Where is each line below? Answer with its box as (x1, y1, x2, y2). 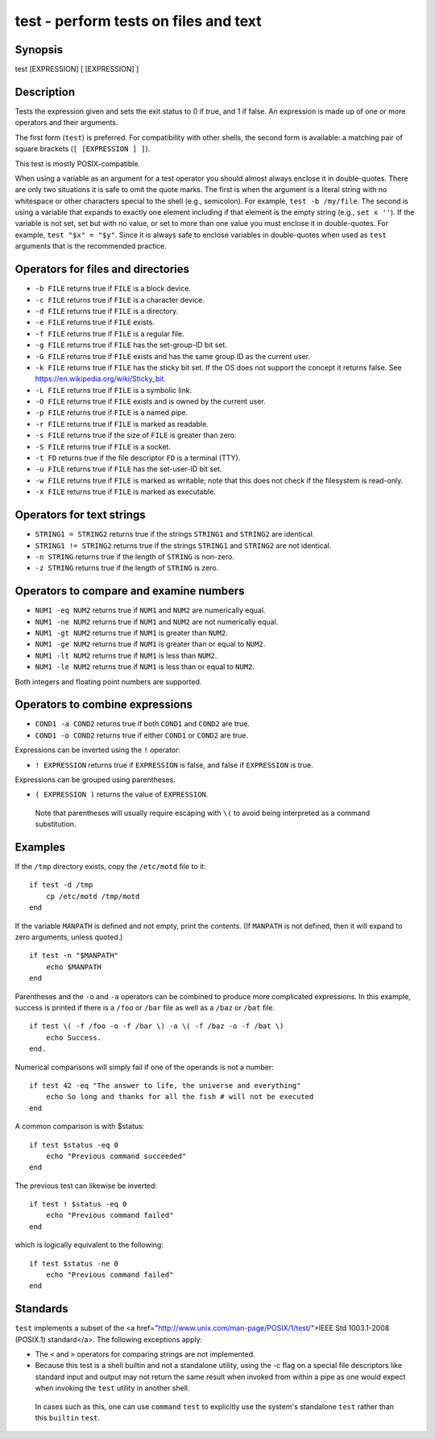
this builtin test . (35, 1413, 101, 1423)
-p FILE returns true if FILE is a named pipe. (35, 408, 188, 417)
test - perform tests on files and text (14, 12, 262, 30)
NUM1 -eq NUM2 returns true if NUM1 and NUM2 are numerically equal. (35, 605, 266, 615)
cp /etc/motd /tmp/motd (45, 892, 140, 901)
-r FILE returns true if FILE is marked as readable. (35, 419, 209, 429)
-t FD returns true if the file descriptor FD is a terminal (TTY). (35, 453, 241, 463)
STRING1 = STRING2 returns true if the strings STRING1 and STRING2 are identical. (35, 529, 315, 539)
